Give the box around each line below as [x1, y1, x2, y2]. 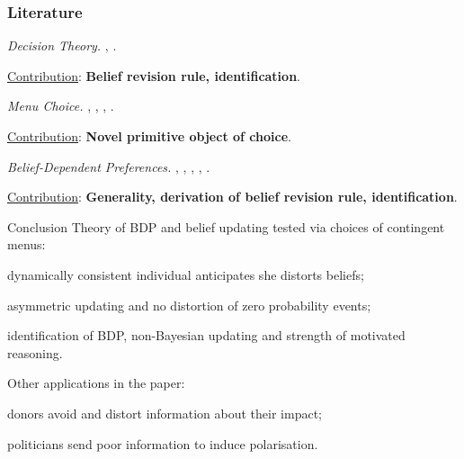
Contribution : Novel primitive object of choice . [7, 127, 291, 145]
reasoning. [7, 343, 63, 362]
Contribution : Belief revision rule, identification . [7, 66, 300, 85]
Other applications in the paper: [7, 373, 185, 392]
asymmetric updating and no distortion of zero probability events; [7, 295, 371, 314]
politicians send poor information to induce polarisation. [7, 434, 318, 453]
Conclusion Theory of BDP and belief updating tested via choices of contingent [7, 217, 445, 236]
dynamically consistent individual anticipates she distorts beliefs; [7, 265, 364, 283]
